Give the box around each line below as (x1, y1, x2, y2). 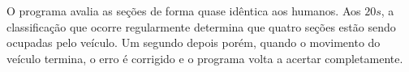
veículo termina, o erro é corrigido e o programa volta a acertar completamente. (6, 49, 403, 66)
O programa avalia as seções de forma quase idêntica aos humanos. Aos (6, 2, 361, 19)
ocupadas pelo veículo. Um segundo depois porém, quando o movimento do (6, 34, 381, 51)
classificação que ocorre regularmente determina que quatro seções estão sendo (6, 18, 396, 35)
